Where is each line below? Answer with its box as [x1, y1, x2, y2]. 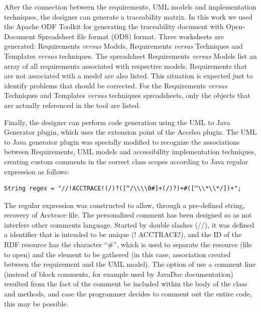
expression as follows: [4, 166, 69, 176]
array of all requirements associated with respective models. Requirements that [4, 60, 247, 71]
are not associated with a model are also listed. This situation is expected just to [4, 70, 253, 81]
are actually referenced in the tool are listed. [4, 99, 141, 110]
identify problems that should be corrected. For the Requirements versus [4, 80, 227, 90]
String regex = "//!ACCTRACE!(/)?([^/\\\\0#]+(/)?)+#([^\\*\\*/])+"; [4, 185, 241, 192]
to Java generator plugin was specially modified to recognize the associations [4, 136, 240, 147]
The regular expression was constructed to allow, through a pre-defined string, [4, 199, 245, 210]
